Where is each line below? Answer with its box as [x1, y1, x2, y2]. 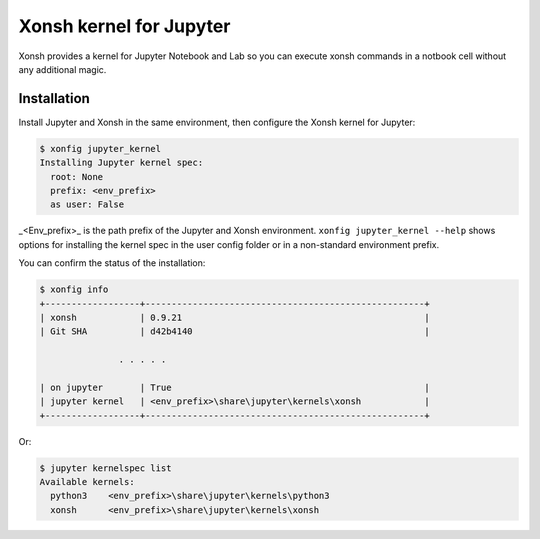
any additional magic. [18, 63, 107, 75]
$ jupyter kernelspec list [39, 462, 172, 474]
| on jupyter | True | [39, 381, 430, 393]
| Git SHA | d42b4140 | [39, 326, 430, 337]
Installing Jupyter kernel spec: [39, 157, 204, 169]
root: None [50, 171, 104, 182]
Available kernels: [39, 476, 135, 488]
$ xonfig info [39, 284, 109, 295]
